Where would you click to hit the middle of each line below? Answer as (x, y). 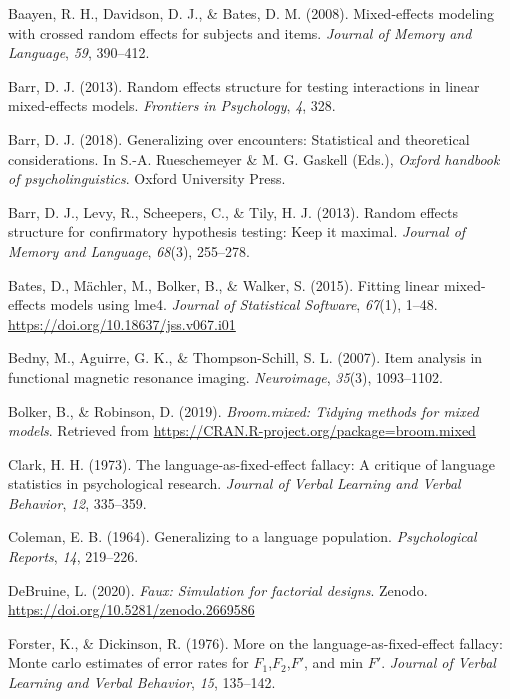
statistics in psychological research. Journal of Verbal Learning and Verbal (234, 483)
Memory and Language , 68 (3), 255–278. (129, 250)
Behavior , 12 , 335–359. (77, 502)
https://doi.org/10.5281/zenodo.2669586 (131, 609)
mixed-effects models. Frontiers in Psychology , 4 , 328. (172, 105)
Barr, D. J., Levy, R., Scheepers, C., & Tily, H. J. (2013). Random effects (233, 211)
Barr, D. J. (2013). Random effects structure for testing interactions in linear (244, 85)
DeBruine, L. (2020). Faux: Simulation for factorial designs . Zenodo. (218, 589)
